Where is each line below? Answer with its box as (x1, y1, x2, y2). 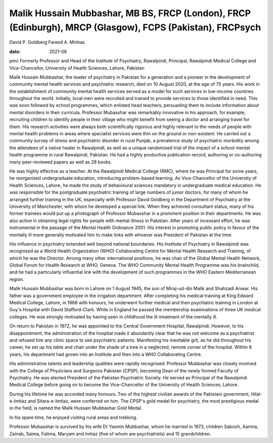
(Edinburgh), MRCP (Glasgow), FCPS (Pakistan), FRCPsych (9, 22, 261, 33)
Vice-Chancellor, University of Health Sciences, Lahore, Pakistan (9, 65, 145, 71)
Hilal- (251, 391, 262, 397)
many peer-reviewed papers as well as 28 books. (9, 159, 112, 165)
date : (9, 48, 21, 54)
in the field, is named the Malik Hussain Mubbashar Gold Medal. (9, 405, 143, 411)
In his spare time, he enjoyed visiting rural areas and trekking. (9, 414, 138, 420)
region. (9, 276, 24, 282)
